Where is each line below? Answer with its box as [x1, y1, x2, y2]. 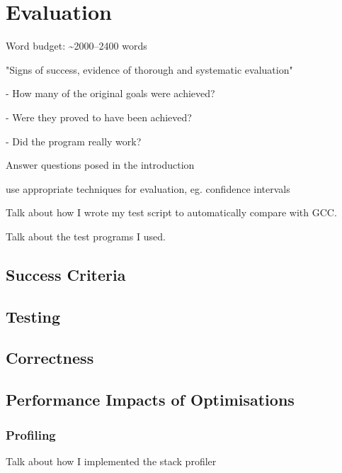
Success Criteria [6, 263, 126, 285]
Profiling [6, 425, 56, 443]
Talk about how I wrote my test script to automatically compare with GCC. [6, 205, 337, 220]
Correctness [6, 347, 94, 369]
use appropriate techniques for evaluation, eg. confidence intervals [6, 181, 290, 196]
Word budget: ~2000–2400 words [6, 38, 147, 53]
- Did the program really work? [6, 133, 142, 148]
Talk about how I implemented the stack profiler [6, 453, 217, 468]
